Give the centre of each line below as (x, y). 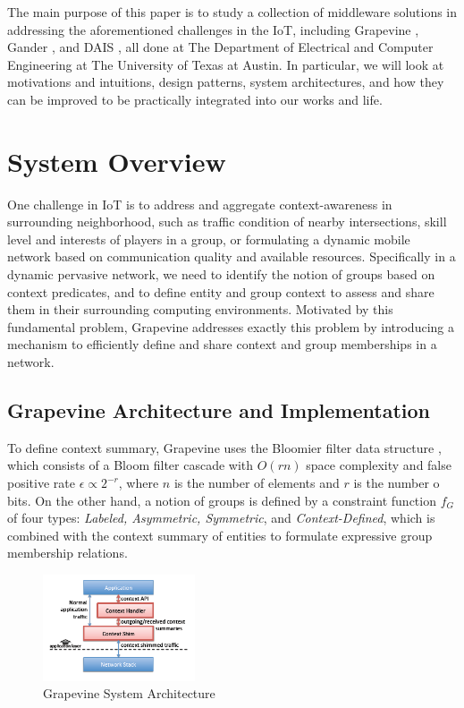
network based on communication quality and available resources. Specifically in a (232, 256)
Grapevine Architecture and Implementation (219, 410)
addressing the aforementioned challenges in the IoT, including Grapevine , (213, 29)
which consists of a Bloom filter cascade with (131, 465)
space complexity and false (379, 465)
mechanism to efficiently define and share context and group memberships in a (222, 344)
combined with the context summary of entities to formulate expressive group (220, 535)
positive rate (41, 483)
